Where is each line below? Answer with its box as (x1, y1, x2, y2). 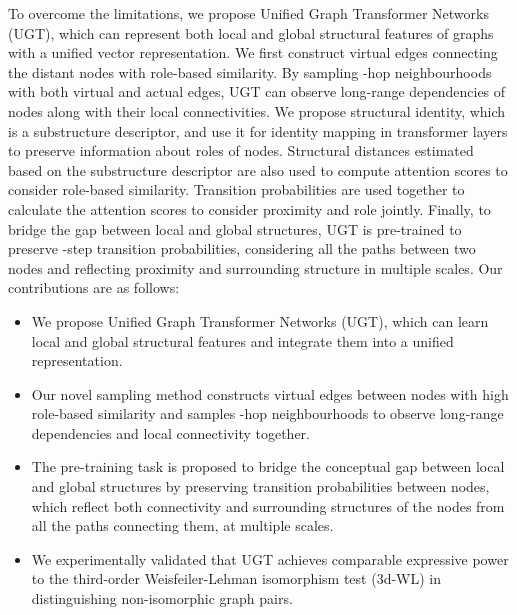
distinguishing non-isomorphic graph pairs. (31, 588, 293, 609)
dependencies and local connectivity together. (31, 422, 310, 443)
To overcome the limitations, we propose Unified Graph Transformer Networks (8, 3, 489, 23)
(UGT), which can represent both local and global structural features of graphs (8, 22, 494, 43)
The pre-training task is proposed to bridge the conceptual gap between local (31, 456, 505, 477)
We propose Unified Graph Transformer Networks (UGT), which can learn (31, 310, 489, 331)
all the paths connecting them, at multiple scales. (31, 515, 334, 536)
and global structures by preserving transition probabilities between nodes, (31, 476, 490, 497)
